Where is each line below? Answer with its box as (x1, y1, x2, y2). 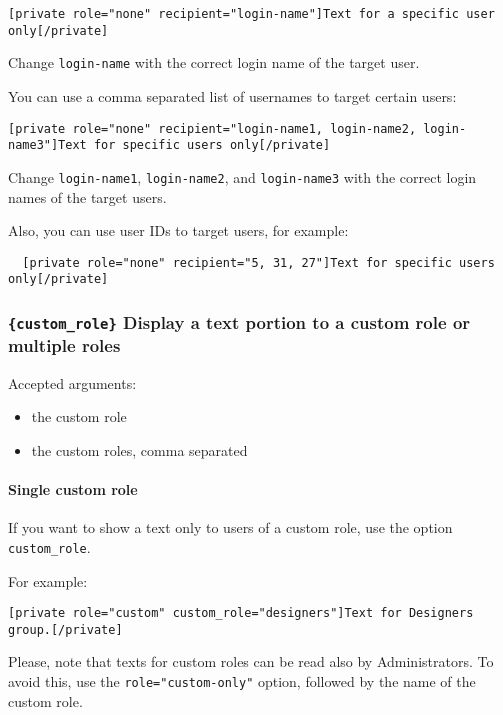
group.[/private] (8, 622, 123, 637)
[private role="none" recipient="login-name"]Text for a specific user (8, 7, 495, 21)
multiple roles (8, 333, 121, 358)
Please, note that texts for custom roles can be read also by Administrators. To (8, 651, 494, 672)
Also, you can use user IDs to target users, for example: (8, 220, 349, 241)
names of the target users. (8, 186, 167, 207)
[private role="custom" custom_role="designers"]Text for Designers (8, 606, 474, 621)
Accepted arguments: (8, 372, 137, 393)
